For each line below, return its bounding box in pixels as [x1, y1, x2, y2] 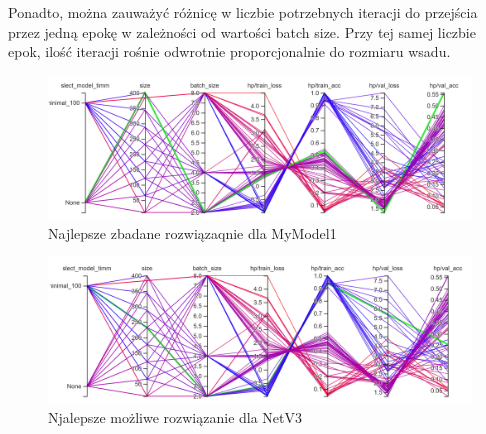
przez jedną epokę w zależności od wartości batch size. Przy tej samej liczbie [8, 21, 476, 42]
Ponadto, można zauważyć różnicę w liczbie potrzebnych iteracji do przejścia [8, 2, 478, 22]
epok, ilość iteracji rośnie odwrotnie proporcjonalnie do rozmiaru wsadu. [8, 41, 451, 62]
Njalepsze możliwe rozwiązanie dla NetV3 [48, 406, 303, 427]
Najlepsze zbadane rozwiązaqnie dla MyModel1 [48, 222, 337, 243]
